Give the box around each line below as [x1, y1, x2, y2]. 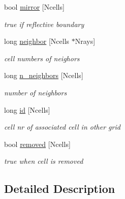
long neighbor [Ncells [4, 36, 70, 46]
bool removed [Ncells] [4, 138, 71, 149]
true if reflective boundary [4, 18, 84, 29]
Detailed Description [4, 181, 115, 196]
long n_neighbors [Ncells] [4, 70, 83, 81]
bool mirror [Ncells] [4, 2, 65, 12]
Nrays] [75, 36, 96, 46]
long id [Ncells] [4, 104, 50, 115]
